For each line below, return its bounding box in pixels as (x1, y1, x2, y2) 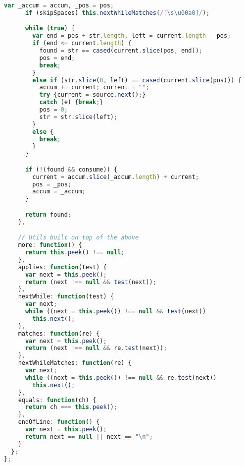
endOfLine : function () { (18, 418, 100, 426)
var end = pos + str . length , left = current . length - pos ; (32, 32, 231, 40)
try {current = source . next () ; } (39, 91, 146, 99)
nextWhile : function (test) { (18, 293, 114, 300)
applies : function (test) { (18, 263, 107, 271)
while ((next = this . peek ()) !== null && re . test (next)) (25, 374, 217, 381)
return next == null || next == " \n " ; (25, 433, 153, 440)
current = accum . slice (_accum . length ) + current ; (32, 173, 199, 180)
